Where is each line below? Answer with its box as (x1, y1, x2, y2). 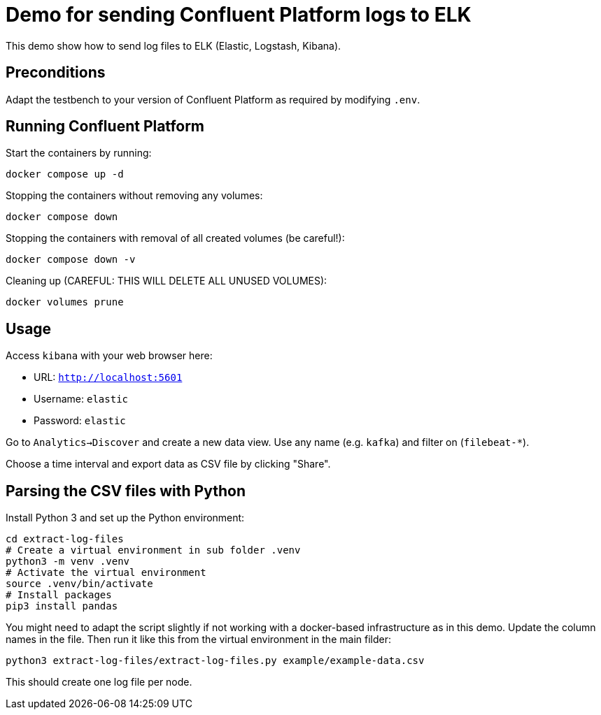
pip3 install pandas (6, 600, 118, 612)
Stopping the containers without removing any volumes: (6, 189, 263, 202)
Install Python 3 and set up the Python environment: (6, 512, 245, 524)
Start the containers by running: (6, 147, 152, 159)
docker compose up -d (6, 168, 124, 180)
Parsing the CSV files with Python (6, 482, 246, 500)
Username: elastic (34, 393, 129, 405)
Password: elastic (34, 414, 126, 427)
